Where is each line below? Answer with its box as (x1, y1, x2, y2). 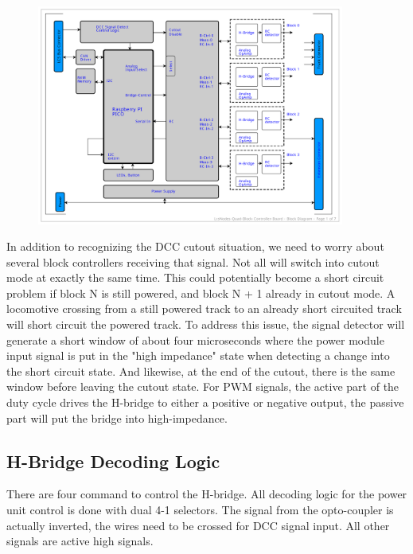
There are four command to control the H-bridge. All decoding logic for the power (6, 486, 407, 502)
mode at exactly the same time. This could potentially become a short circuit (6, 269, 384, 286)
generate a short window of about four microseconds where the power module (6, 331, 384, 348)
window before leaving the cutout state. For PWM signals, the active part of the (6, 378, 399, 395)
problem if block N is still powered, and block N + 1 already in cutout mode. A (6, 284, 395, 301)
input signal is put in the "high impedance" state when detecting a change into (6, 347, 390, 364)
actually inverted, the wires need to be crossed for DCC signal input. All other (6, 517, 390, 533)
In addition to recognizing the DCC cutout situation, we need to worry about (6, 238, 384, 255)
